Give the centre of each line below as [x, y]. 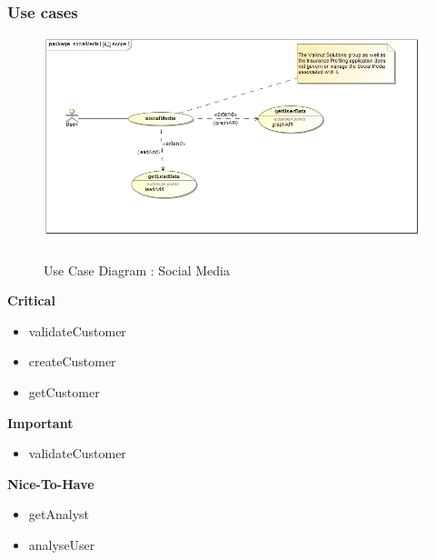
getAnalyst [59, 514]
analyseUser [62, 544]
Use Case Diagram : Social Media [137, 270]
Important [40, 422]
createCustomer [72, 361]
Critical [31, 300]
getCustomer [64, 392]
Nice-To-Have [51, 483]
